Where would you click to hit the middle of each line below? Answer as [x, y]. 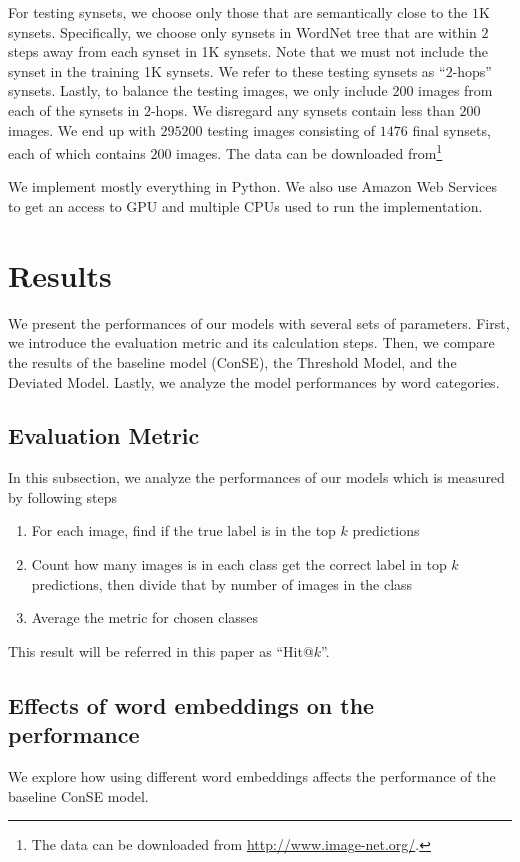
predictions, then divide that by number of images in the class [222, 583]
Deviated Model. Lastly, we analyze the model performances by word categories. [254, 381]
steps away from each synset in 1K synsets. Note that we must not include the [248, 51]
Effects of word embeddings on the [191, 704]
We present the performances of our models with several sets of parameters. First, [259, 322]
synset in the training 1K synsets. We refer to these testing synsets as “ [227, 70]
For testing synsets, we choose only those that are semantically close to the [238, 12]
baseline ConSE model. [78, 795]
